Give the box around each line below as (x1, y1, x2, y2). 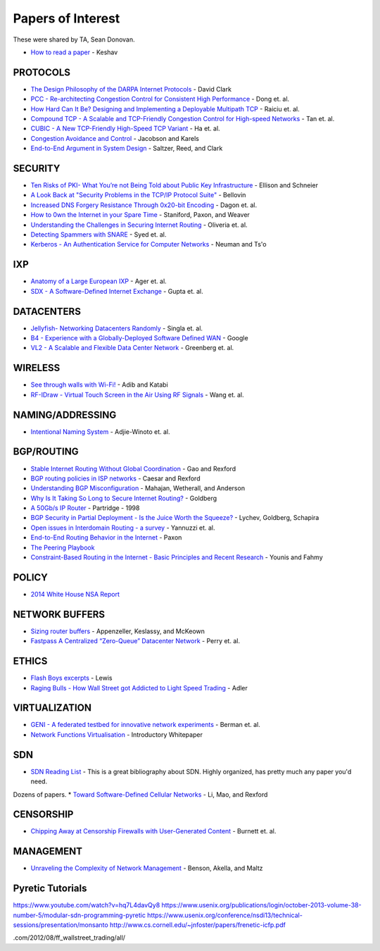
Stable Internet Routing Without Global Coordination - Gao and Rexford (30, 464, 236, 473)
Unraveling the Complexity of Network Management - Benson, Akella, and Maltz (30, 864, 263, 873)
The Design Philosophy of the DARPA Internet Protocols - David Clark (30, 85, 232, 93)
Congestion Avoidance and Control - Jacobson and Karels (30, 134, 200, 142)
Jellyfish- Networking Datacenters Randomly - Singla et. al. (30, 324, 203, 332)
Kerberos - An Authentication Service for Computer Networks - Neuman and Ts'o (30, 240, 267, 249)
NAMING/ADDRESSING (13, 409, 117, 421)
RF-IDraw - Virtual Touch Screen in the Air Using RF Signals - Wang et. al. (30, 390, 244, 399)
